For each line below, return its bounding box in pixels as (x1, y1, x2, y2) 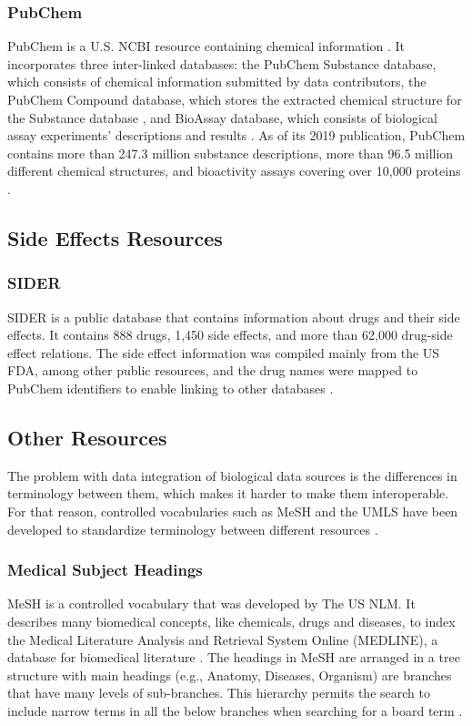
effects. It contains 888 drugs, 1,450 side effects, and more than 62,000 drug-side (7, 325, 453, 344)
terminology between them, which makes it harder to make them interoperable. (7, 484, 449, 503)
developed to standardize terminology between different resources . (7, 519, 378, 538)
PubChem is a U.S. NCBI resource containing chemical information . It (7, 36, 405, 56)
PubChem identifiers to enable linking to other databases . (7, 378, 334, 397)
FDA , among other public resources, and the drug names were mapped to (7, 361, 418, 380)
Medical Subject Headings (7, 558, 203, 581)
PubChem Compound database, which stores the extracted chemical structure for (7, 90, 462, 108)
